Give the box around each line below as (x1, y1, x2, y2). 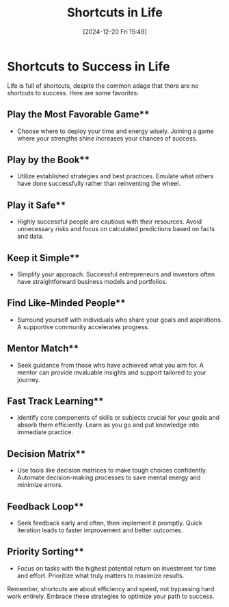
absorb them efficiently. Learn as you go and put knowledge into (16, 420, 200, 429)
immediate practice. (16, 428, 74, 436)
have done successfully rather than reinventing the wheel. (16, 180, 181, 188)
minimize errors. (16, 481, 64, 489)
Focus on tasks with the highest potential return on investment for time (16, 564, 217, 572)
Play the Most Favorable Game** (7, 108, 150, 121)
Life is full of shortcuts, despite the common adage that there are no (7, 81, 199, 90)
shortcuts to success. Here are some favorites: (7, 88, 139, 97)
